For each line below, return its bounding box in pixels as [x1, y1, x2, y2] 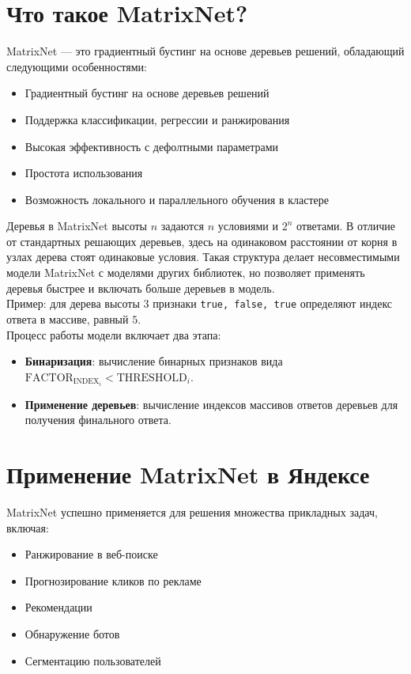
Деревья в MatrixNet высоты [6, 218, 147, 234]
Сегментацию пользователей [25, 652, 161, 668]
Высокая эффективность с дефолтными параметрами [25, 138, 279, 154]
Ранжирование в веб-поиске [25, 546, 158, 562]
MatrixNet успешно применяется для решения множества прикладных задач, [6, 504, 378, 521]
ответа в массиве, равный [6, 310, 129, 327]
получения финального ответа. [25, 411, 172, 428]
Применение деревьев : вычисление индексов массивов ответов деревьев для [25, 396, 398, 412]
